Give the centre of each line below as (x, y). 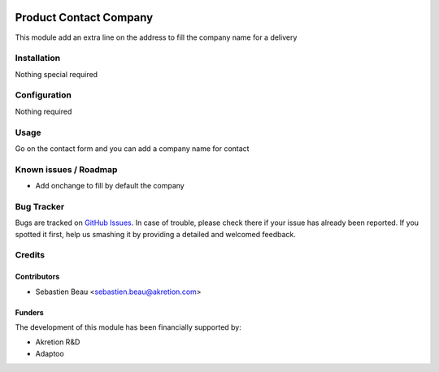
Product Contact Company (84, 17)
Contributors (37, 277)
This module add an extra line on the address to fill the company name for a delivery (156, 37)
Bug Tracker (40, 206)
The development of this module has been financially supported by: (128, 327)
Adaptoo (50, 353)
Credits (30, 255)
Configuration (43, 95)
